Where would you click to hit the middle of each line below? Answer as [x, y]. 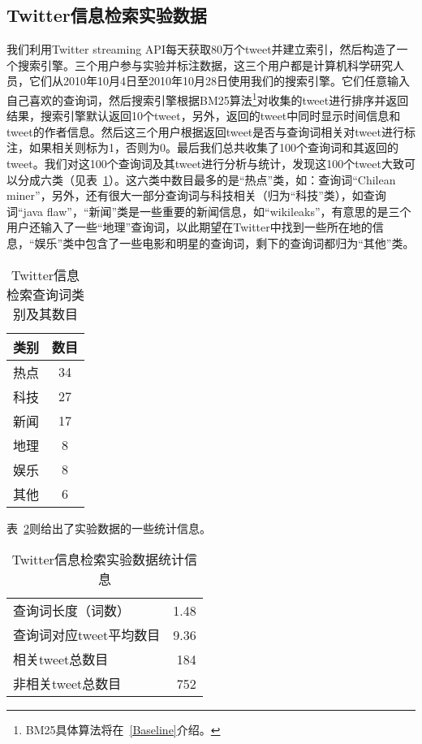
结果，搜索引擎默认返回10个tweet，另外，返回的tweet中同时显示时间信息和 [204, 116]
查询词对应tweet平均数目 [87, 635]
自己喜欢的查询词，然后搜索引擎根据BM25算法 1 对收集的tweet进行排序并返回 [208, 98]
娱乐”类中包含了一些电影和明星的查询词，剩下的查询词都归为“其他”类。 [224, 242]
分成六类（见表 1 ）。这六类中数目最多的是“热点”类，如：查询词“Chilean [207, 179]
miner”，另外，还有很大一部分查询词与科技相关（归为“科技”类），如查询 [196, 195]
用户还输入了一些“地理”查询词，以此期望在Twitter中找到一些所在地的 [189, 227]
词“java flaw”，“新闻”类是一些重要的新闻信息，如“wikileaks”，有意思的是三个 [209, 211]
